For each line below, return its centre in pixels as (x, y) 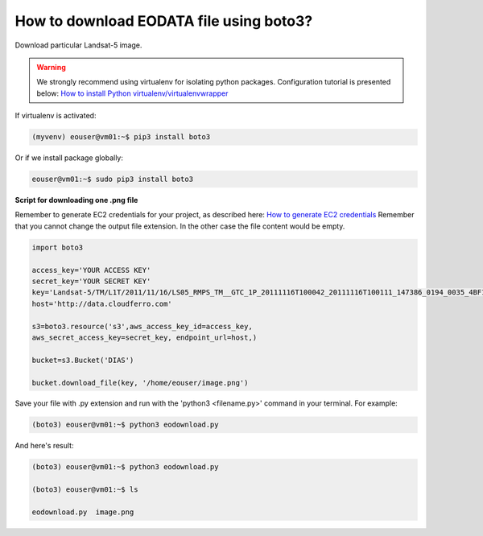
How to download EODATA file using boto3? (164, 21)
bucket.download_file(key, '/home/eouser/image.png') (140, 383)
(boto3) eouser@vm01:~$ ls (85, 490)
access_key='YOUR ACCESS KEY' (91, 270)
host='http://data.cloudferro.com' (102, 303)
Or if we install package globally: (69, 158)
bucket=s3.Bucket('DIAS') (83, 360)
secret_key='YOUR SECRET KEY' (91, 281)
